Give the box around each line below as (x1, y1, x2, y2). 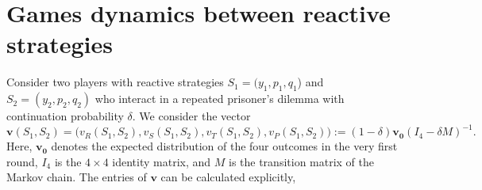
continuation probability (6, 108, 124, 124)
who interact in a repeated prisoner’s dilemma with (94, 90, 345, 107)
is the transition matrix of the (228, 153, 375, 169)
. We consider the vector (132, 108, 251, 124)
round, (6, 153, 38, 169)
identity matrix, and (112, 153, 211, 169)
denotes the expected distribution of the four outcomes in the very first (51, 138, 398, 154)
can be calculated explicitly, (160, 169, 296, 185)
